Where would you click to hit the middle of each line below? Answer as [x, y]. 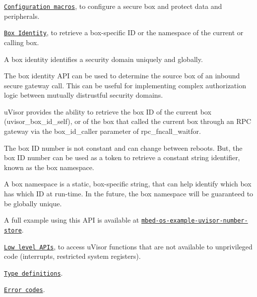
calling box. [22, 42]
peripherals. [22, 16]
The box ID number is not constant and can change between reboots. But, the [123, 148]
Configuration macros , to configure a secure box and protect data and [113, 6]
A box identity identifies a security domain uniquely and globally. [103, 59]
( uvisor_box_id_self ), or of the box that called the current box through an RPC [128, 121]
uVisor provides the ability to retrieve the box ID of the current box [108, 111]
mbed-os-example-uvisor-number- [194, 221]
